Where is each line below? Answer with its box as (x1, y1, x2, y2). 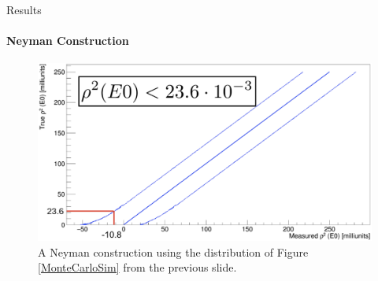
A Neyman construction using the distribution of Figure (38, 243, 309, 260)
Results (6, 2, 42, 17)
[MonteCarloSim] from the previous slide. (38, 259, 237, 275)
